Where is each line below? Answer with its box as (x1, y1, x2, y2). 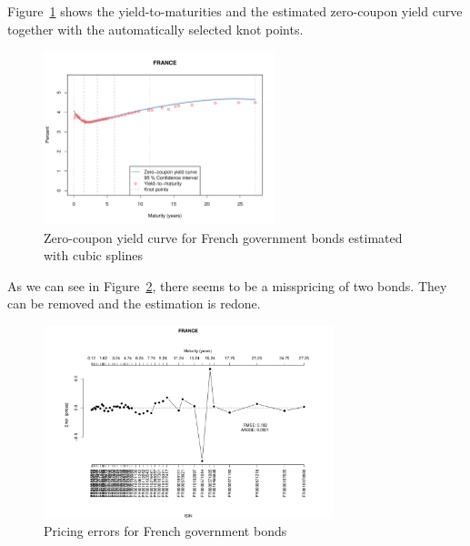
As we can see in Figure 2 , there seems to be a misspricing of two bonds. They (7, 276, 447, 295)
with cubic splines (44, 246, 144, 265)
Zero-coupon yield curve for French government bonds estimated (44, 227, 403, 247)
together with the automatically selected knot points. (7, 19, 304, 38)
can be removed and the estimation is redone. (7, 294, 261, 313)
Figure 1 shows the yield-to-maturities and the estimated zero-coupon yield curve (7, 2, 463, 20)
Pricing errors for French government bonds (44, 521, 287, 541)
